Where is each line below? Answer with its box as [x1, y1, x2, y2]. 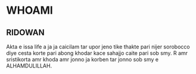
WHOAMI [6, 4, 54, 17]
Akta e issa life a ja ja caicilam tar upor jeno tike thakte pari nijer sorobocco [6, 43, 190, 50]
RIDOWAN [6, 27, 45, 38]
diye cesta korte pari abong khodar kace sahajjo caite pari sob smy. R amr [6, 50, 188, 57]
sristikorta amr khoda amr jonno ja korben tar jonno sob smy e [6, 56, 159, 63]
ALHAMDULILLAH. [6, 62, 52, 69]
